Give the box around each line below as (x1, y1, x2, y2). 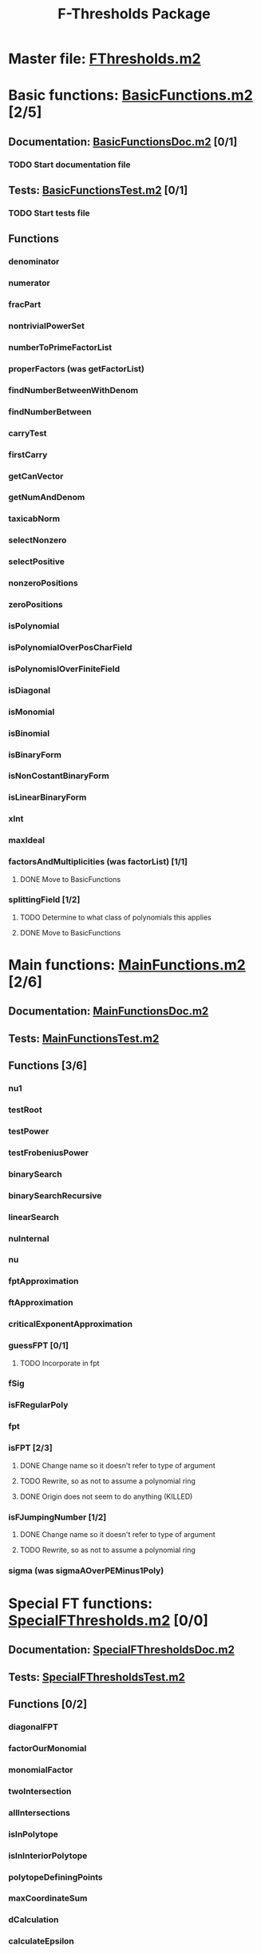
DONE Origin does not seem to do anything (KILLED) (19, 1491, 193, 1501)
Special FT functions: (8, 1595, 153, 1612)
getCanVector (8, 471, 64, 482)
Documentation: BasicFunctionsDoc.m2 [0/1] (8, 135, 238, 149)
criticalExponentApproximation (8, 1319, 133, 1330)
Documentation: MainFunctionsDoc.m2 (8, 1004, 209, 1019)
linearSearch (8, 1211, 60, 1222)
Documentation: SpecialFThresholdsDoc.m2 (8, 1643, 235, 1657)
